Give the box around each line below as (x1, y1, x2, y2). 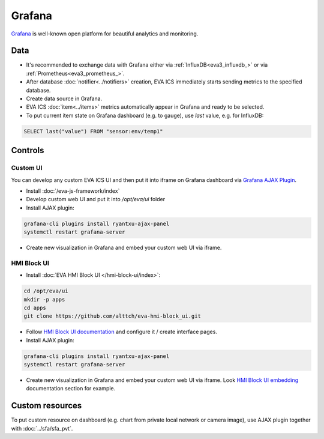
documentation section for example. (26, 385, 116, 392)
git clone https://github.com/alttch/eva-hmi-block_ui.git (23, 313, 201, 319)
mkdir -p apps (23, 296, 65, 303)
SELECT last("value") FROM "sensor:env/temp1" (23, 128, 163, 135)
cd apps (23, 304, 46, 311)
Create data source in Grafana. (26, 95, 103, 102)
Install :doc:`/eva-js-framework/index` (26, 187, 120, 195)
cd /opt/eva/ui (23, 288, 68, 294)
